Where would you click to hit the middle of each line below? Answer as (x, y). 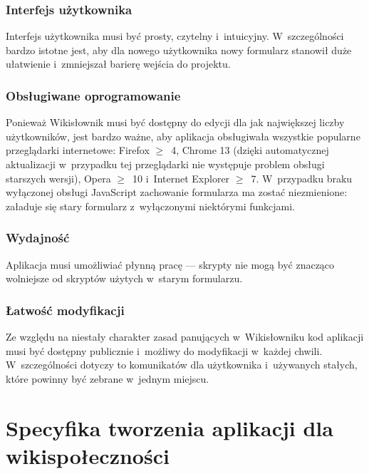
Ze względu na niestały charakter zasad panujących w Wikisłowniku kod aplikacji (185, 336)
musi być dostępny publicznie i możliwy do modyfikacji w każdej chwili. (164, 350)
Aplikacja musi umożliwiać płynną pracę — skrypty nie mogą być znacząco (170, 264)
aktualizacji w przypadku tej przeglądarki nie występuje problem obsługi (165, 164)
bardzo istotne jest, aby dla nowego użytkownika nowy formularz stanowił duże (179, 50)
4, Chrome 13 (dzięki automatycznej (250, 150)
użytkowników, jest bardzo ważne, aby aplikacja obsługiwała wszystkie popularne (183, 136)
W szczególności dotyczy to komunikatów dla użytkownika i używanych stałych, (182, 365)
